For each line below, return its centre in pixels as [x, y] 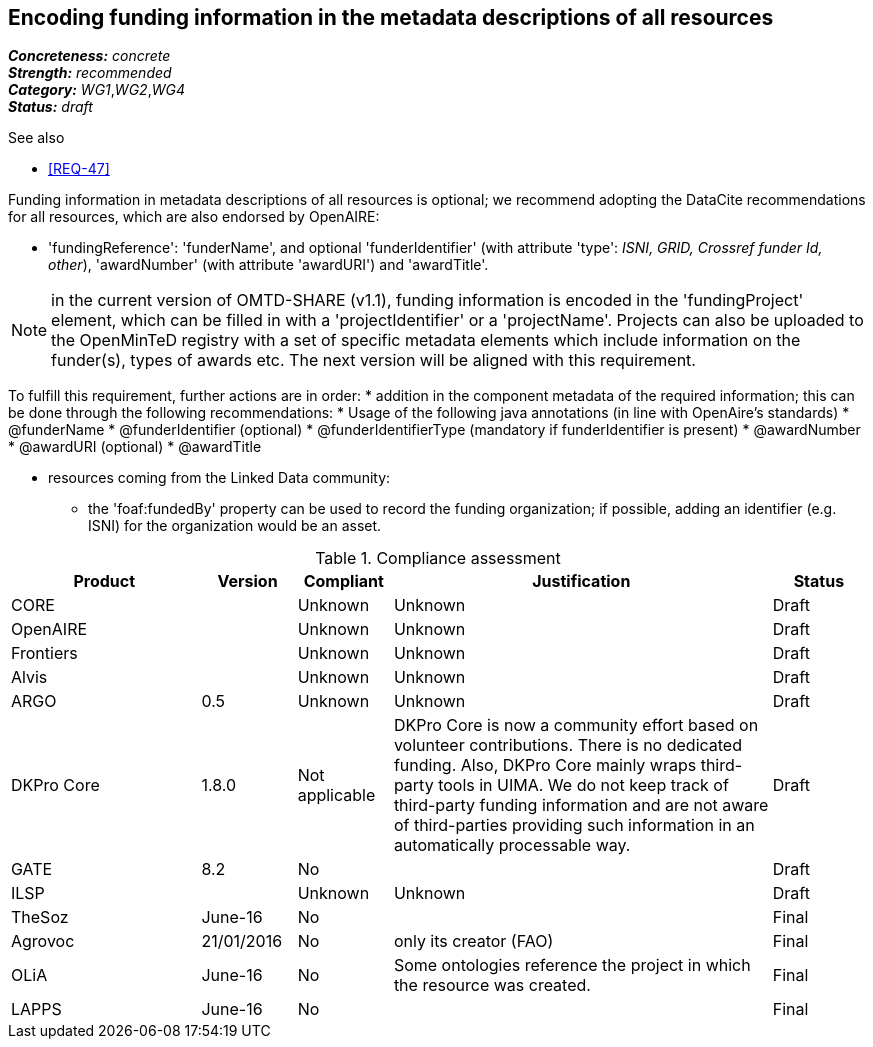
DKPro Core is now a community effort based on [576, 725]
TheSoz [40, 917]
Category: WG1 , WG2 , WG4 [96, 90]
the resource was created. [492, 985]
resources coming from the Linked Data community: [219, 478]
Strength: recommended [90, 73]
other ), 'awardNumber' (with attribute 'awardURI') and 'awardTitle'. [268, 265]
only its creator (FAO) [473, 941]
